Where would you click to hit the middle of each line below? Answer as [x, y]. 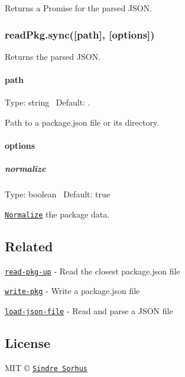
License [28, 342]
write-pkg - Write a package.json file [72, 291]
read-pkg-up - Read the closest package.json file [92, 271]
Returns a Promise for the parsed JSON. [79, 8]
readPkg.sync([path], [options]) [80, 34]
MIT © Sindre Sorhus [46, 367]
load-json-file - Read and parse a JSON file [89, 310]
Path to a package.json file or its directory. [82, 122]
